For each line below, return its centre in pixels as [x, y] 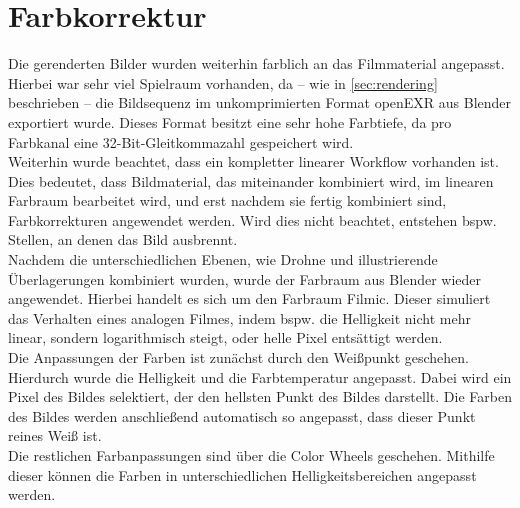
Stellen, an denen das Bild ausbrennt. [123, 239]
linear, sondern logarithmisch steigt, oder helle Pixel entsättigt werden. [225, 337]
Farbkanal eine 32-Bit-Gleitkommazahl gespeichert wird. [181, 141]
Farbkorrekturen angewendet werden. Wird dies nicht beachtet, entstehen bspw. [252, 219]
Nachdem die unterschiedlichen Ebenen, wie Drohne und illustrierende [223, 259]
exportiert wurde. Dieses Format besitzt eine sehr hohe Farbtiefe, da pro [230, 121]
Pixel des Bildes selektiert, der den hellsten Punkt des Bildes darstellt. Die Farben [260, 396]
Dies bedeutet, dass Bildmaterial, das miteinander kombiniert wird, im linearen [251, 180]
